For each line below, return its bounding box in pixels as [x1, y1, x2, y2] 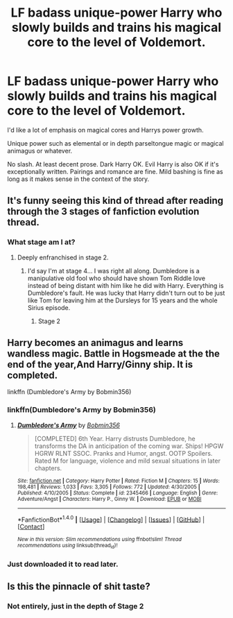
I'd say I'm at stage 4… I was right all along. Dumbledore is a [27, 266, 200, 275]
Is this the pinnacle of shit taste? [7, 581, 150, 592]
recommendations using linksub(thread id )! [17, 542, 118, 550]
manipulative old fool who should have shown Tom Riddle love [27, 274, 206, 282]
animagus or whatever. [7, 146, 73, 155]
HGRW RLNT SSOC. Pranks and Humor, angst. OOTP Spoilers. [34, 449, 213, 457]
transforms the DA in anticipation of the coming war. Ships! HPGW [34, 442, 224, 450]
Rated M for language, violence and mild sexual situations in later [34, 456, 221, 465]
